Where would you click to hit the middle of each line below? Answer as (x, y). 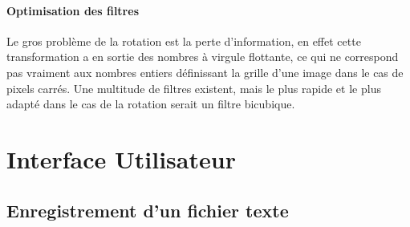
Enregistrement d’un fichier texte (148, 210)
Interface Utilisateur (121, 158)
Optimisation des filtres (73, 10)
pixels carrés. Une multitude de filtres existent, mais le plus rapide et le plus (194, 88)
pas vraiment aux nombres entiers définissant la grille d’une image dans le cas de (205, 72)
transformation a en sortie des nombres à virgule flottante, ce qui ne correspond (203, 57)
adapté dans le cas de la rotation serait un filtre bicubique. (151, 104)
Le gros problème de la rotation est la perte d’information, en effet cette (184, 41)
